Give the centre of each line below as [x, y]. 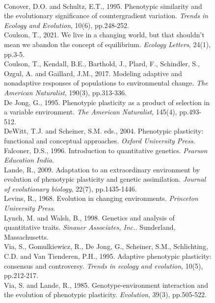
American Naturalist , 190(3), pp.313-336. [65, 92]
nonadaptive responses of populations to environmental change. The [106, 83]
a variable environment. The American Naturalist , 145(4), [91, 112]
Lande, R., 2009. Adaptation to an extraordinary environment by [102, 169]
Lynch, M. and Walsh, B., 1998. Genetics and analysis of [89, 217]
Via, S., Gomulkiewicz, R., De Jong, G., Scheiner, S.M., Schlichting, [106, 246]
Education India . [29, 160]
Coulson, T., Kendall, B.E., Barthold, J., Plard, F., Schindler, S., [102, 64]
